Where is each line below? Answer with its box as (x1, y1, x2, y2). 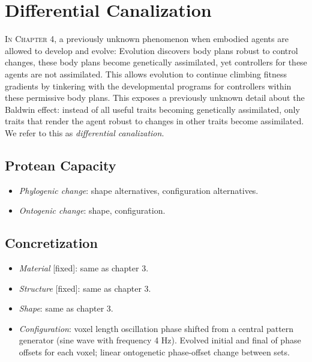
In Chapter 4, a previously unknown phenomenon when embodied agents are (5, 32, 289, 45)
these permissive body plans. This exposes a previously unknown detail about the (5, 91, 305, 104)
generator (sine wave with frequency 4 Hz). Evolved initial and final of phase (19, 334, 301, 346)
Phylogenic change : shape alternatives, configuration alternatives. (19, 184, 259, 196)
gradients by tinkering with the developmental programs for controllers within (5, 79, 292, 92)
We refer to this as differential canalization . (5, 126, 164, 139)
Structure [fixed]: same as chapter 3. (19, 282, 151, 294)
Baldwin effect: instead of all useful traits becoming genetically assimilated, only (5, 103, 300, 115)
